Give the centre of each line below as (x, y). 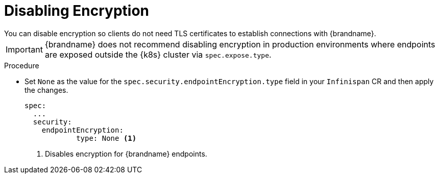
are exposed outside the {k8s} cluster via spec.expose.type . (158, 54)
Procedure (22, 65)
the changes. (46, 90)
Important (24, 49)
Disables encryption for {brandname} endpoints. (126, 154)
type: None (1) (106, 138)
